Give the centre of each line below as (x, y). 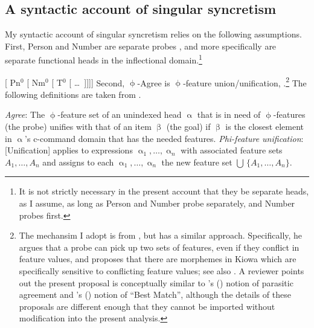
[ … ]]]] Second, (97, 82)
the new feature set (197, 162)
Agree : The (25, 114)
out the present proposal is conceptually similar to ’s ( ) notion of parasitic (156, 282)
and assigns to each (78, 162)
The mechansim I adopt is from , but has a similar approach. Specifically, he (161, 235)
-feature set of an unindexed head (120, 114)
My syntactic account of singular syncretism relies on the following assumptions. (153, 34)
